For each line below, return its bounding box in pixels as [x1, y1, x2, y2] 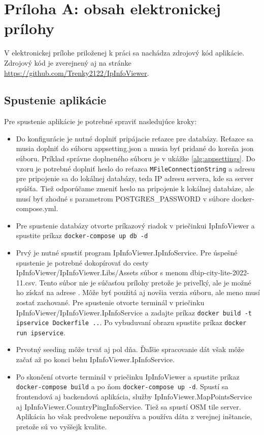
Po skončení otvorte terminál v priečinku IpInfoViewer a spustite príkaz [16, 371, 240, 382]
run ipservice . [16, 327, 65, 337]
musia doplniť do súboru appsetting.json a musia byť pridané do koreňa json [16, 143, 254, 154]
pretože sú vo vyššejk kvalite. [16, 421, 107, 431]
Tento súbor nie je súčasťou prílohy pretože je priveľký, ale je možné [39, 277, 251, 287]
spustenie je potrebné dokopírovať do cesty [16, 257, 149, 268]
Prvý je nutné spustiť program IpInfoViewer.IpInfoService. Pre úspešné [16, 247, 238, 257]
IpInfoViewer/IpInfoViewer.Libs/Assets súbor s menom [16, 267, 188, 278]
